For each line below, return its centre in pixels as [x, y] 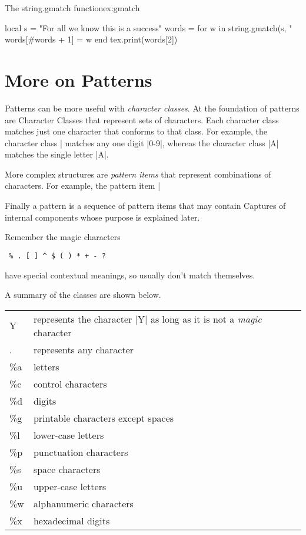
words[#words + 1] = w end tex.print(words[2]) [91, 39]
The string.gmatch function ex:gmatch [72, 8]
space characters [67, 469]
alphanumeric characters [83, 503]
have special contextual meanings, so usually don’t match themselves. [130, 275]
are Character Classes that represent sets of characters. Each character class [142, 119]
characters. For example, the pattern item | [83, 186]
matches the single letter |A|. [57, 154]
